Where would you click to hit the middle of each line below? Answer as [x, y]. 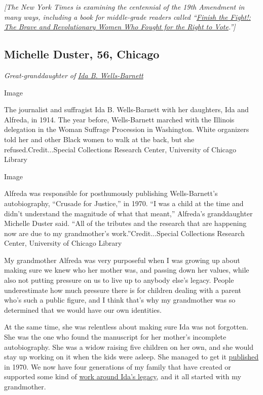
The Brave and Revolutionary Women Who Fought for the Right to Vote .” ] [120, 27]
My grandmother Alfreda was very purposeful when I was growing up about [122, 260]
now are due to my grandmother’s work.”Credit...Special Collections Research [124, 233]
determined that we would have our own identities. [83, 309]
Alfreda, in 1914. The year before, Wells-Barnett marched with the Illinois [119, 119]
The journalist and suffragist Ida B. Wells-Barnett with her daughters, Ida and [126, 109]
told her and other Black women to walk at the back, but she [99, 139]
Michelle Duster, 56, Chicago [82, 54]
